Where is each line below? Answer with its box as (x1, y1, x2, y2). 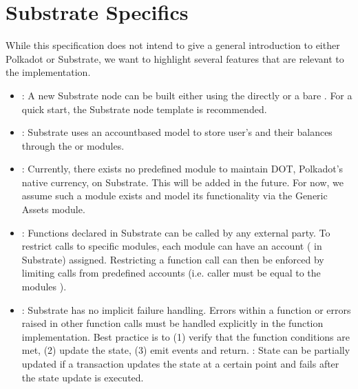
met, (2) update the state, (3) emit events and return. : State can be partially (21, 343, 350, 357)
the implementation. (6, 65, 91, 79)
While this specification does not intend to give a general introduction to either (6, 38, 340, 52)
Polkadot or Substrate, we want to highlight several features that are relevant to (6, 51, 344, 66)
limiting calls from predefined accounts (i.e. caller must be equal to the (21, 266, 321, 280)
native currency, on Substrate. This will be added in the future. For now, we (21, 174, 344, 189)
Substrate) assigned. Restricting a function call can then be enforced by (21, 252, 324, 266)
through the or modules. (21, 138, 125, 152)
